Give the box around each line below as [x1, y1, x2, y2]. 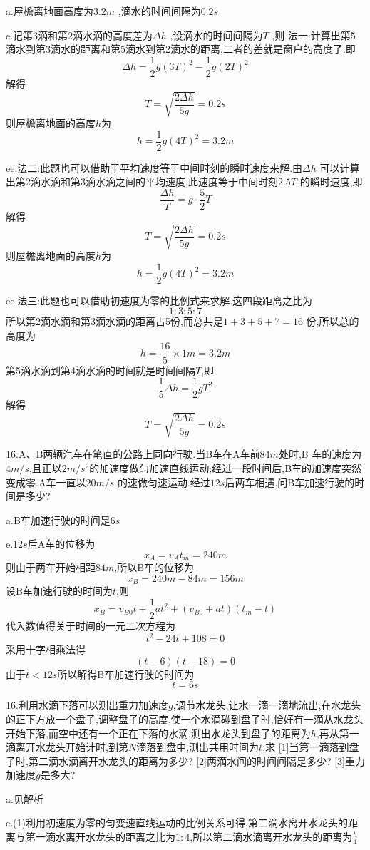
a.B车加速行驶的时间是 [6, 512, 111, 527]
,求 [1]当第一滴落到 [262, 739, 349, 754]
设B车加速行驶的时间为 [6, 583, 113, 598]
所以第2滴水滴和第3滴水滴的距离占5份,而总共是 [6, 314, 223, 329]
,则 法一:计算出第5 [272, 27, 356, 42]
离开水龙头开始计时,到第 [15, 739, 128, 754]
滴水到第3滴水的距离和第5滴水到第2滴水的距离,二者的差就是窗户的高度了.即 [6, 41, 356, 56]
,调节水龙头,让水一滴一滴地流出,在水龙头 [173, 697, 361, 712]
